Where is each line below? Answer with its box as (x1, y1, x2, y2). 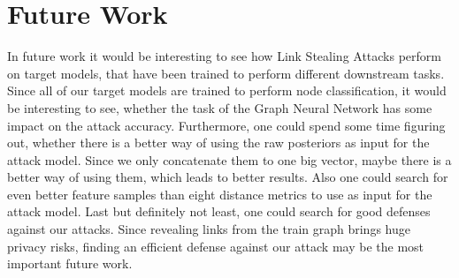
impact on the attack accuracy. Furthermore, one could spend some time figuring (7, 116, 446, 134)
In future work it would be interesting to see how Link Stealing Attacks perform (7, 47, 442, 65)
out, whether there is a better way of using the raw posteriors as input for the (7, 133, 430, 152)
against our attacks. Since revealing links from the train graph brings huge (7, 220, 410, 238)
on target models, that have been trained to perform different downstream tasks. (7, 64, 445, 82)
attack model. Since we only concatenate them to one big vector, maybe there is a (7, 150, 452, 169)
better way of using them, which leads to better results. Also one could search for (7, 168, 448, 186)
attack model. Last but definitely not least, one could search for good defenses (7, 202, 431, 221)
